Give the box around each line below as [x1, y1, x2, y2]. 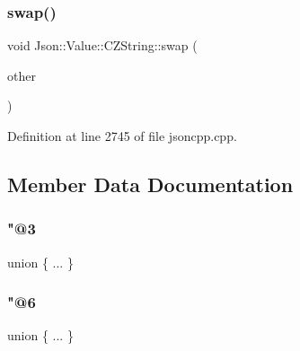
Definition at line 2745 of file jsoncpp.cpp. [7, 127, 237, 145]
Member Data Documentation [7, 170, 294, 197]
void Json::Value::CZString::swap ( [7, 36, 198, 55]
